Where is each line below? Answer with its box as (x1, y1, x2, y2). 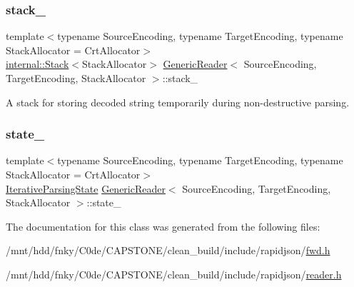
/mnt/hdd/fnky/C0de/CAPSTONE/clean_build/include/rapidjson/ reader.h (6, 266, 342, 281)
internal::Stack (6, 56, 69, 71)
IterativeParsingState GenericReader (6, 181, 166, 196)
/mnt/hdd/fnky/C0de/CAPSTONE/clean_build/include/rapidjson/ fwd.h (6, 243, 330, 258)
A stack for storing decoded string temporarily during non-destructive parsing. (6, 94, 350, 109)
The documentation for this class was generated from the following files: (6, 218, 320, 233)
